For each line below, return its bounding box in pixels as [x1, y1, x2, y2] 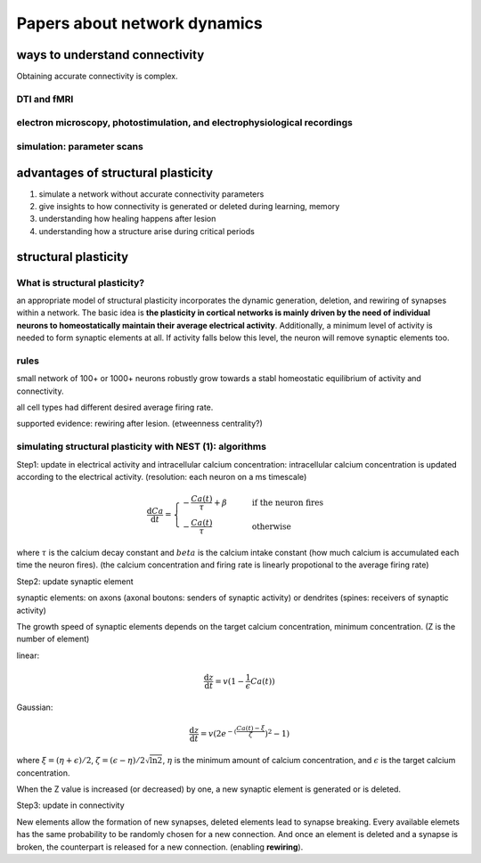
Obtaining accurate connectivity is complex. [16, 71, 178, 82]
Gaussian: [16, 702, 53, 712]
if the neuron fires [251, 497, 324, 508]
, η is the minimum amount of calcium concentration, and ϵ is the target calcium [162, 754, 456, 765]
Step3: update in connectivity [16, 800, 125, 810]
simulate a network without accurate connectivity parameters [38, 188, 265, 199]
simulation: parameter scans [16, 140, 144, 152]
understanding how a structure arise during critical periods [38, 225, 256, 236]
